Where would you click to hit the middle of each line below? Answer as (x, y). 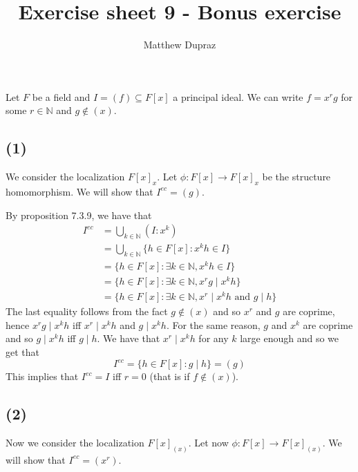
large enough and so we (290, 338)
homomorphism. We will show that (79, 191)
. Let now (208, 442)
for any (214, 338)
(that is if (170, 376)
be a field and (61, 96)
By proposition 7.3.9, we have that (79, 215)
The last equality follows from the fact (87, 311)
